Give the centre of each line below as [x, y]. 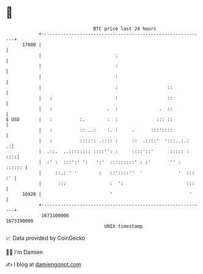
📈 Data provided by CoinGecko [46, 238]
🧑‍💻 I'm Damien [24, 252]
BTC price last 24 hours [125, 29]
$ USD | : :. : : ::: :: [89, 119]
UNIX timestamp [124, 226]
